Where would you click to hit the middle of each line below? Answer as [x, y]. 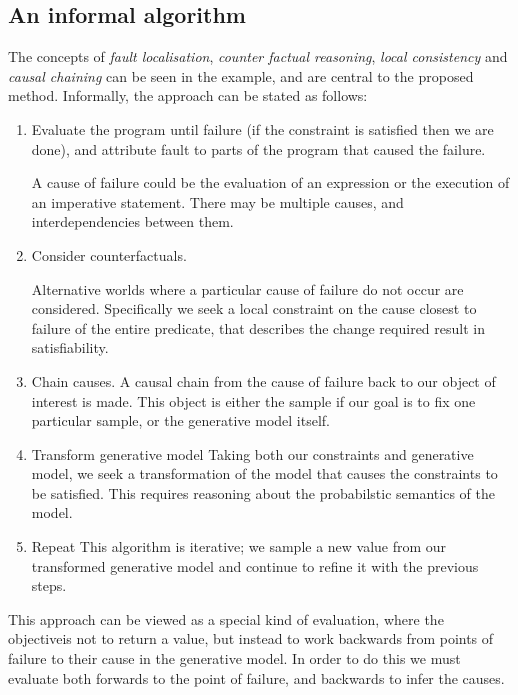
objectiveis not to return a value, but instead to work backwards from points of [251, 638]
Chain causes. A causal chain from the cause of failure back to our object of [263, 380]
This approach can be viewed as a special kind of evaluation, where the [226, 618]
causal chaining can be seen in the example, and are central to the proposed [241, 75]
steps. [49, 585]
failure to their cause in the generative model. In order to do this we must [234, 658]
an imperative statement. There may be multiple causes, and [217, 201]
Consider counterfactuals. [109, 254]
